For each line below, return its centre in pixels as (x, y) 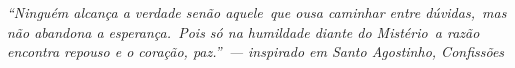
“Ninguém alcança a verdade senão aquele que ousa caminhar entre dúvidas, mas (257, 12)
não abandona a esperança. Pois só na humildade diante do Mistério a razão (243, 31)
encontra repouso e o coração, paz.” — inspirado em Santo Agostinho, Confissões (256, 51)
